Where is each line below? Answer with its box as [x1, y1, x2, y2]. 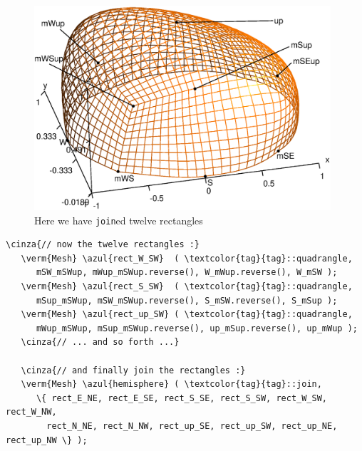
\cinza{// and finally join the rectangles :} [21, 365, 246, 375]
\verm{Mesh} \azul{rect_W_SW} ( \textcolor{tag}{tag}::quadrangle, [21, 253, 353, 264]
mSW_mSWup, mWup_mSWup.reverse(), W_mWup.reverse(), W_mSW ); [36, 267, 338, 278]
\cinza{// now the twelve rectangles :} [6, 239, 200, 250]
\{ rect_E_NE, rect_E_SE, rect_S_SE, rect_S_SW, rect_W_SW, [36, 393, 328, 403]
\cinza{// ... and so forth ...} [21, 337, 180, 348]
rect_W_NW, [6, 407, 57, 418]
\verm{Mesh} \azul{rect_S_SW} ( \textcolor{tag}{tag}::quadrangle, [21, 281, 353, 292]
